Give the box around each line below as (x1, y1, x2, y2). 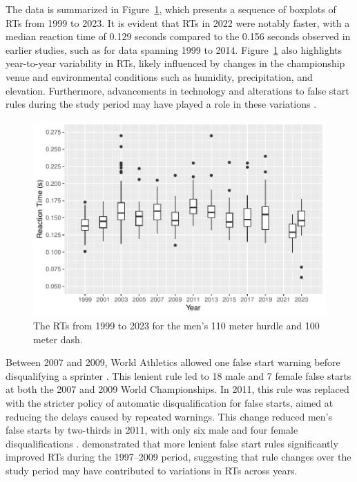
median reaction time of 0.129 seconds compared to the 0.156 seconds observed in (6, 29, 351, 44)
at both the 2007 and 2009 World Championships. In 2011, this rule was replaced (6, 382, 349, 396)
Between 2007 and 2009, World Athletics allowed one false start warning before (6, 355, 340, 369)
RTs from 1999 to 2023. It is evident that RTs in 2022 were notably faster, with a (6, 15, 350, 30)
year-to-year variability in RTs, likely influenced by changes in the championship (6, 56, 345, 70)
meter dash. (33, 331, 83, 346)
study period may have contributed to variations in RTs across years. (6, 463, 298, 477)
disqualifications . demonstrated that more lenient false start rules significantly (6, 436, 338, 450)
